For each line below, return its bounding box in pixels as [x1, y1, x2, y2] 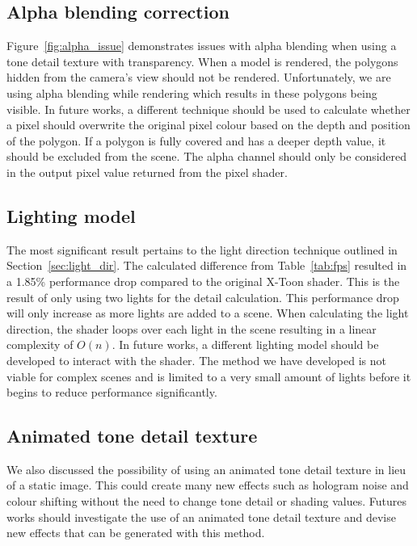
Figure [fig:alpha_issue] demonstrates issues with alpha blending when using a [6, 37, 397, 54]
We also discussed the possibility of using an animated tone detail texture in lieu [6, 460, 406, 477]
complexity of [6, 336, 74, 353]
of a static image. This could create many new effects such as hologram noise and [6, 477, 409, 493]
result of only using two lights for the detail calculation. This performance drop [6, 288, 399, 305]
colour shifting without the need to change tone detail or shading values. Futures [6, 493, 406, 510]
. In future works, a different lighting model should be [112, 336, 379, 353]
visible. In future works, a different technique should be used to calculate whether [6, 100, 411, 117]
